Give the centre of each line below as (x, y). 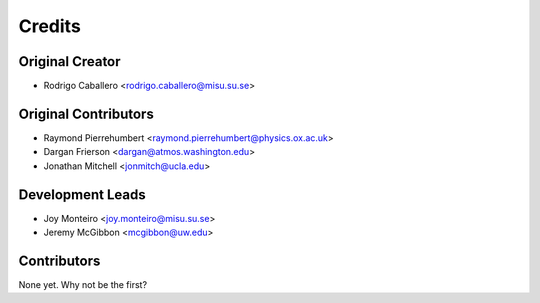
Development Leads (82, 194)
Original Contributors (86, 113)
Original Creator (69, 61)
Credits (50, 26)
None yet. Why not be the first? (83, 284)
